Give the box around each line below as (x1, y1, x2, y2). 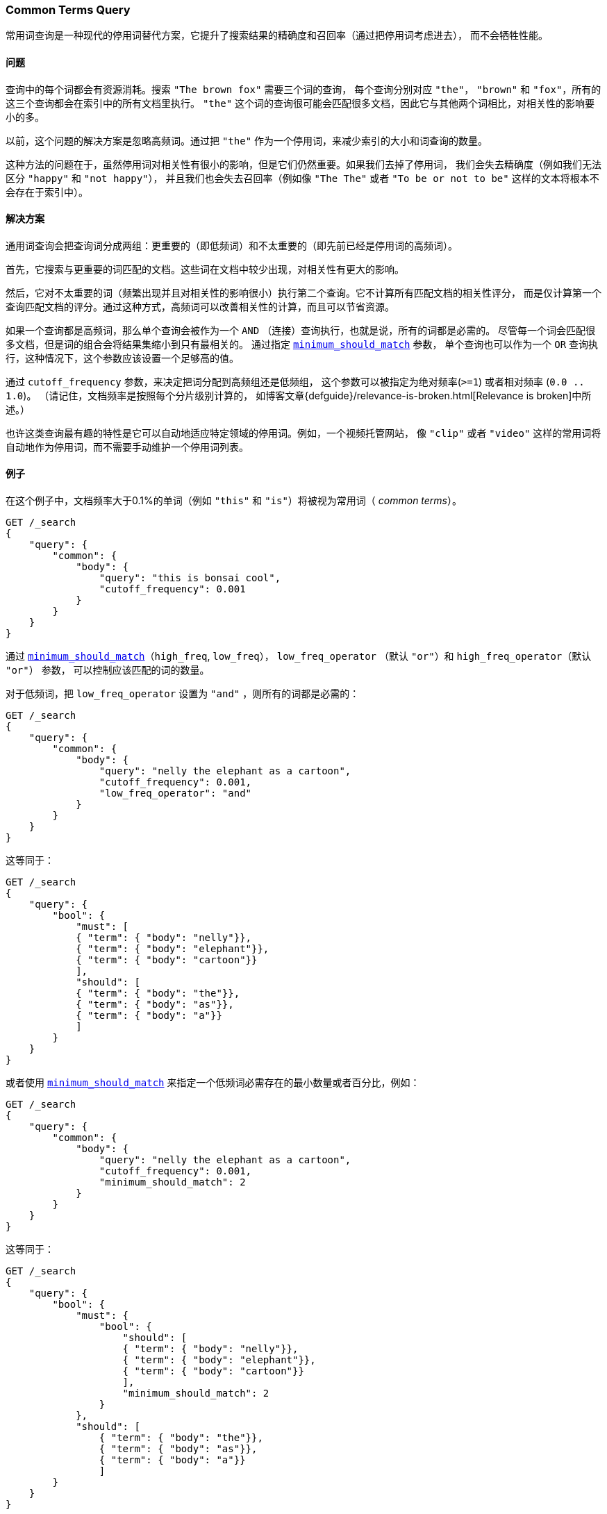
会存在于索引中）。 (6, 185, 88, 198)
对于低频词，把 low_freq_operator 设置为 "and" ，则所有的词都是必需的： (6, 688, 360, 700)
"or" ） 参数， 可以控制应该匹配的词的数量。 (6, 664, 210, 676)
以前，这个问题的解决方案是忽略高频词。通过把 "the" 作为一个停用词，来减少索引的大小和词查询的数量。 (6, 134, 488, 147)
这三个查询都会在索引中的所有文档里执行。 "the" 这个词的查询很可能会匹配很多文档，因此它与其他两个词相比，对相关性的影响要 (6, 97, 595, 109)
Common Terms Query (6, 3, 131, 17)
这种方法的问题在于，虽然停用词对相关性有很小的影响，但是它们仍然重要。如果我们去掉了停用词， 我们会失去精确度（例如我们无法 (6, 158, 601, 170)
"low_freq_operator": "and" (99, 788, 252, 799)
